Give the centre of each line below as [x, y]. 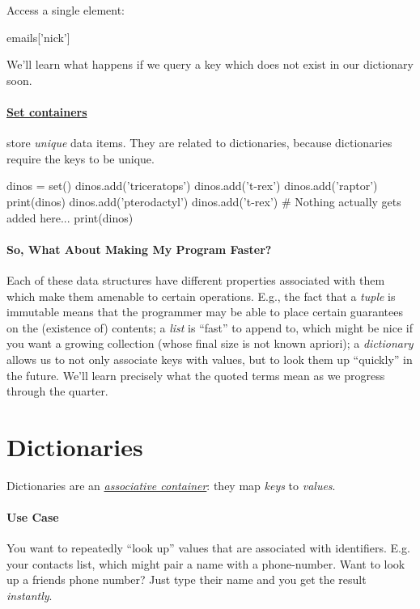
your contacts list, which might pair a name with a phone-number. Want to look [206, 563]
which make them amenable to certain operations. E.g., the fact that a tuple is [201, 296]
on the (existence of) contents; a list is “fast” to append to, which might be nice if [210, 327]
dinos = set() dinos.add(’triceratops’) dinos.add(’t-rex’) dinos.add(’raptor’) [192, 186]
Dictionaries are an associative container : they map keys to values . [171, 485]
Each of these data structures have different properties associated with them [196, 279]
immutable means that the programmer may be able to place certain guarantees [205, 312]
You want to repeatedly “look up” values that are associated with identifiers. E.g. [208, 548]
